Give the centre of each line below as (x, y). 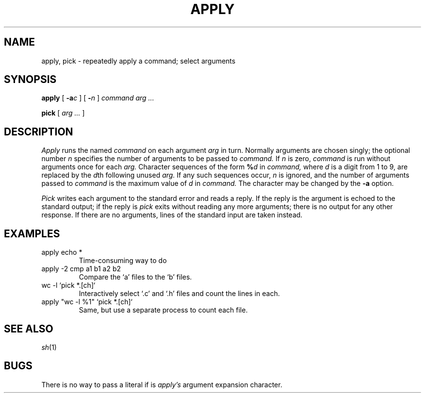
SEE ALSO (29, 329)
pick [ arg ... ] (63, 113)
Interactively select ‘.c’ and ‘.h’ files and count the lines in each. (179, 294)
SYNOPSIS (30, 80)
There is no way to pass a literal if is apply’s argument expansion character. (162, 384)
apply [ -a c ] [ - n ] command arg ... (98, 98)
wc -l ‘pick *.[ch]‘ (68, 285)
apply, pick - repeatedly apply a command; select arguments (139, 61)
